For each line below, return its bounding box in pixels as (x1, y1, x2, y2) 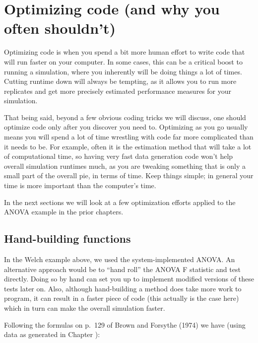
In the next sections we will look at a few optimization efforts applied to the (4, 197, 236, 207)
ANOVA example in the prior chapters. (4, 206, 124, 217)
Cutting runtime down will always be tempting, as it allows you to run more (4, 76, 237, 86)
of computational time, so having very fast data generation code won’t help (4, 151, 233, 161)
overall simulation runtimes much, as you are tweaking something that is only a (4, 160, 246, 171)
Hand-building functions (4, 231, 131, 246)
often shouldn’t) (4, 18, 116, 38)
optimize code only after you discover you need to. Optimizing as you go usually (4, 122, 248, 132)
